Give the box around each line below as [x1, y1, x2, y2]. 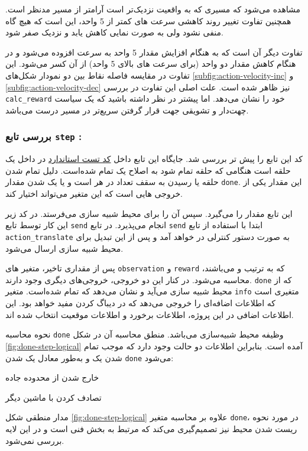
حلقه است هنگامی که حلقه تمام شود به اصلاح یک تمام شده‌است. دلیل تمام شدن [5, 164, 291, 176]
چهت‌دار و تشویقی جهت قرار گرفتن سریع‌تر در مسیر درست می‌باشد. [5, 103, 249, 116]
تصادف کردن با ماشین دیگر [5, 391, 102, 403]
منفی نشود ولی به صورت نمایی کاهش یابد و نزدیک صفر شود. [5, 26, 223, 38]
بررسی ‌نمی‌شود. [5, 434, 64, 446]
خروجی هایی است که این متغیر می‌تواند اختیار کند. [5, 187, 183, 200]
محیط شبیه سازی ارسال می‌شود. [5, 242, 124, 254]
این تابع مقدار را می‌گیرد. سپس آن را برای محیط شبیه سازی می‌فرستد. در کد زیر [5, 207, 293, 219]
